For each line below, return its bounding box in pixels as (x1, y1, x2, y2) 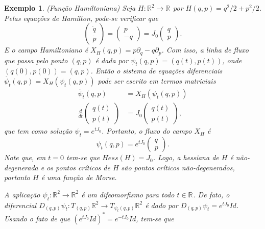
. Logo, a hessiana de (153, 152, 219, 163)
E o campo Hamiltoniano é (4, 44, 88, 55)
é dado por (145, 199, 178, 210)
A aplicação (4, 189, 40, 199)
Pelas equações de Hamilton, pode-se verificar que (4, 12, 158, 23)
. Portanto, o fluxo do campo (101, 125, 192, 136)
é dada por (95, 55, 129, 65)
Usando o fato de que (4, 213, 70, 223)
